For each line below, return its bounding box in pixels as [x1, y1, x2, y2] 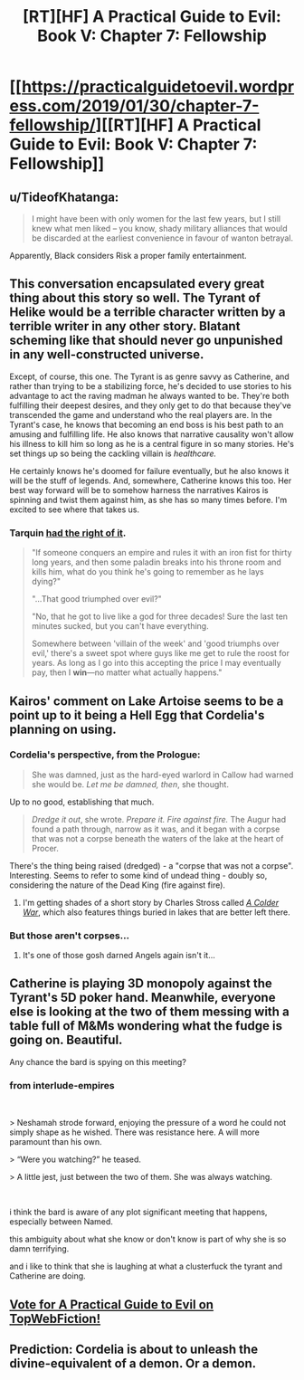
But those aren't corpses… [9, 929, 129, 942]
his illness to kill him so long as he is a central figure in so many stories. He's [9, 438, 295, 449]
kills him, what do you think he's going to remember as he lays [31, 566, 264, 577]
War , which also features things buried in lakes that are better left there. [22, 907, 291, 918]
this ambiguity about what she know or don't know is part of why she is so [9, 1233, 287, 1245]
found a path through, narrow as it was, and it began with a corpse [31, 823, 280, 834]
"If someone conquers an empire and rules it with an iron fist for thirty [31, 547, 292, 558]
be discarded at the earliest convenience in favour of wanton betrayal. [31, 233, 294, 243]
